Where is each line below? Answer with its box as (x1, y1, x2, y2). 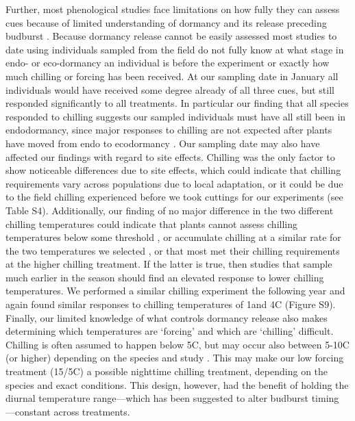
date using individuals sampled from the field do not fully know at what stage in (5, 42, 344, 56)
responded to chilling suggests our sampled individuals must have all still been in (5, 109, 346, 123)
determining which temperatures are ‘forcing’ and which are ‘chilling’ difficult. (5, 324, 334, 338)
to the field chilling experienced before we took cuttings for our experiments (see (5, 190, 343, 204)
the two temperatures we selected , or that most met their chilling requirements (5, 243, 340, 257)
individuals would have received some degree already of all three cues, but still (5, 82, 334, 97)
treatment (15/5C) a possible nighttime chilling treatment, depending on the (5, 364, 328, 379)
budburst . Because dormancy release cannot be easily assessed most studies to (5, 29, 337, 43)
